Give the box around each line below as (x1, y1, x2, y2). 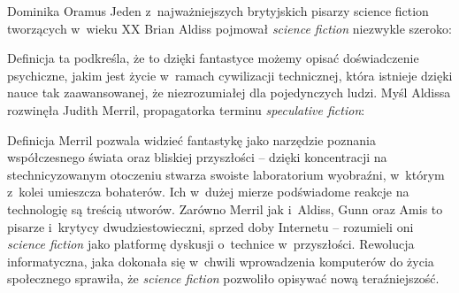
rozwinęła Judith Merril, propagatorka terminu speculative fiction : (7, 100, 365, 119)
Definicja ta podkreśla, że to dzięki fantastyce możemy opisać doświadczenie (7, 49, 419, 67)
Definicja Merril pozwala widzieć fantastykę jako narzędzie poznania (7, 130, 376, 149)
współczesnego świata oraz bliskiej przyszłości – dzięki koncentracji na (7, 148, 387, 166)
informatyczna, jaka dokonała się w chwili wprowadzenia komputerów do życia (7, 251, 434, 270)
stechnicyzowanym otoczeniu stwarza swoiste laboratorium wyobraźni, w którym (7, 165, 445, 183)
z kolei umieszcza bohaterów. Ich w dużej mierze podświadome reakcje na (7, 182, 409, 201)
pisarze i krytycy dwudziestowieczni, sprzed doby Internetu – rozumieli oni (7, 217, 414, 235)
